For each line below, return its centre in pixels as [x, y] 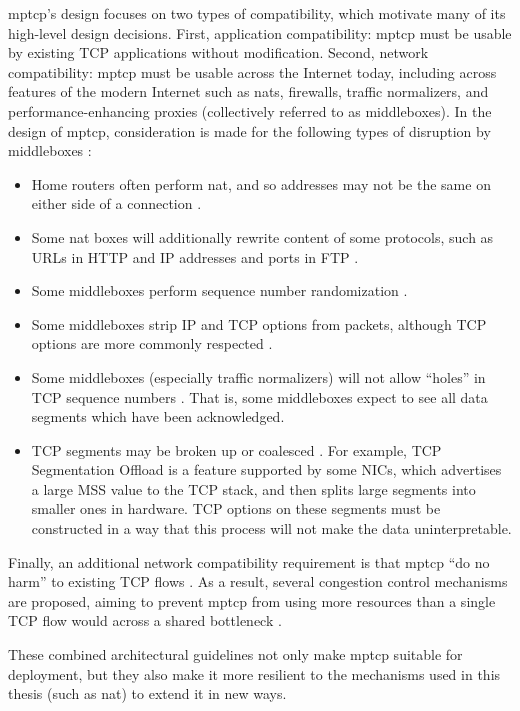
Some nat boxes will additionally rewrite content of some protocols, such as [262, 236]
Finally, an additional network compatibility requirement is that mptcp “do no [249, 561]
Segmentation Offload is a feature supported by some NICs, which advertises [266, 469]
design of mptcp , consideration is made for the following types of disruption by [249, 130]
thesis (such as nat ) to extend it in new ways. [147, 693]
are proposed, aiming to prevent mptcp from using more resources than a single [252, 600]
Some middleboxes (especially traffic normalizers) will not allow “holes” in [258, 376]
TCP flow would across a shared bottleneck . [145, 620]
